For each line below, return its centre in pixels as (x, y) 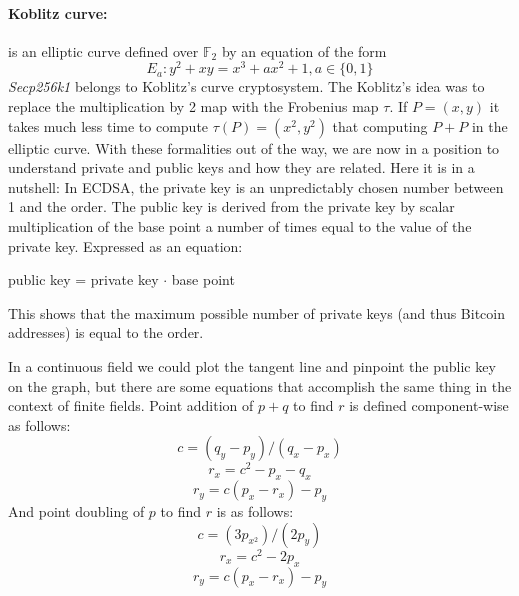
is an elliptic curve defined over (103, 50)
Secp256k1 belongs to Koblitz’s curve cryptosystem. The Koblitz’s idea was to (246, 86)
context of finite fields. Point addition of (131, 405)
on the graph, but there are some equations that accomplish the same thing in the (260, 385)
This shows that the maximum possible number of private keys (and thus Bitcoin (257, 312)
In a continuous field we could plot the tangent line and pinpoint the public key (252, 366)
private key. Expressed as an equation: (125, 245)
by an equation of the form (304, 50)
